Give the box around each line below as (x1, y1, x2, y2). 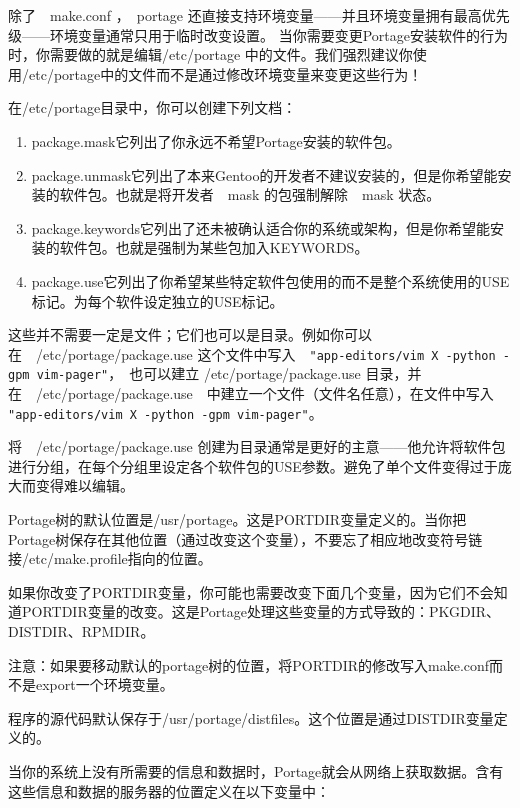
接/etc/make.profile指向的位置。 (8, 548, 212, 569)
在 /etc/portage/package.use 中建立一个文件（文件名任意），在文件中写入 (8, 383, 494, 404)
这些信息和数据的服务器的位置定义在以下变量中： (8, 780, 330, 801)
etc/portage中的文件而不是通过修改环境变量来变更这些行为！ (28, 63, 423, 84)
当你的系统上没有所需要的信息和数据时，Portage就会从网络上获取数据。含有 (8, 761, 504, 781)
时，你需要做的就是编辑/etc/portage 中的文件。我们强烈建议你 (8, 44, 413, 65)
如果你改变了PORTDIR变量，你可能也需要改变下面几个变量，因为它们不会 (8, 581, 494, 602)
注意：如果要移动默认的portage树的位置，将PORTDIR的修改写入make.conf (8, 654, 490, 675)
